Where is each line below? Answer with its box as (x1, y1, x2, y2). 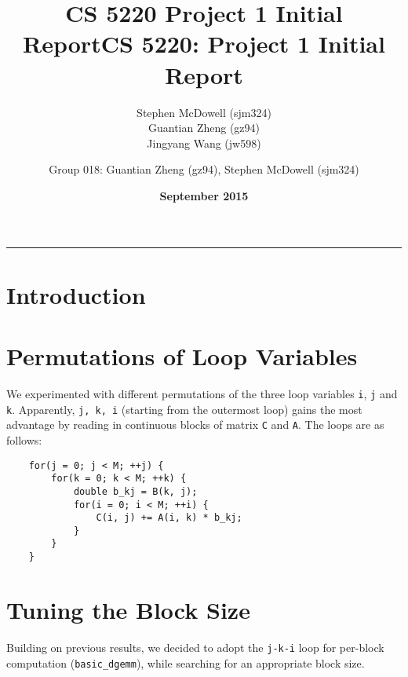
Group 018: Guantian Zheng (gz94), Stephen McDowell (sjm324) (49, 161, 359, 177)
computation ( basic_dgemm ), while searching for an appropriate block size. (6, 654, 365, 671)
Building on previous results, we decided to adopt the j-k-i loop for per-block (6, 639, 384, 655)
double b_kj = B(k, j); (73, 485, 198, 497)
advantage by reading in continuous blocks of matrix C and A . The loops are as (6, 416, 384, 433)
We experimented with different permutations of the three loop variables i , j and (6, 385, 398, 401)
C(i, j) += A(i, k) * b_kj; (96, 512, 242, 524)
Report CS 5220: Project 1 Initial (23, 27, 385, 60)
